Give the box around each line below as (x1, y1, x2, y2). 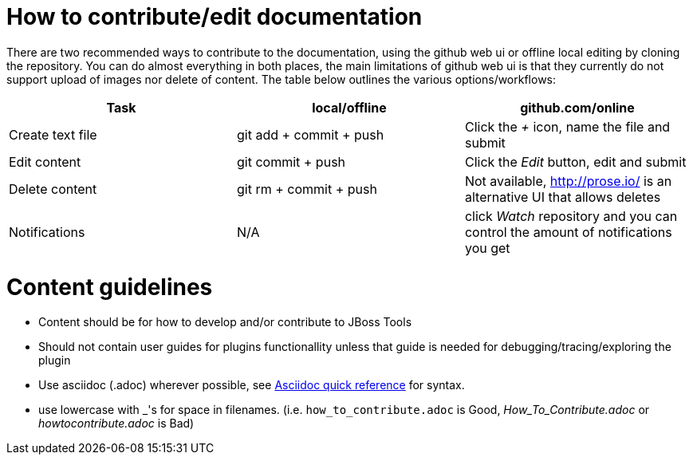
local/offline (312, 99, 387, 116)
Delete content (9, 180, 97, 197)
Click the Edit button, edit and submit (464, 153, 687, 170)
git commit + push (236, 153, 346, 170)
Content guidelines (6, 273, 213, 301)
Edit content (9, 153, 81, 170)
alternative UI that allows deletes (464, 188, 661, 205)
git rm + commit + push (236, 180, 377, 197)
